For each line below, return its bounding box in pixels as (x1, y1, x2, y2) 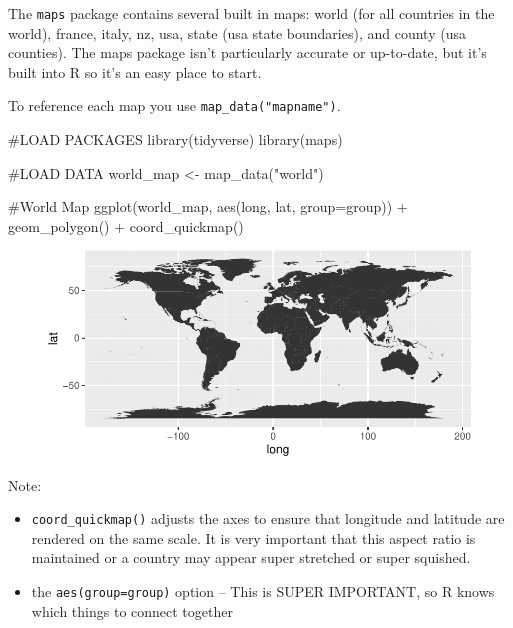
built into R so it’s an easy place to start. (8, 61, 262, 82)
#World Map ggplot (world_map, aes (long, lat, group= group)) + (8, 196, 408, 217)
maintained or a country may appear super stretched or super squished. (31, 547, 471, 568)
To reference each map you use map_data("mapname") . (8, 95, 341, 116)
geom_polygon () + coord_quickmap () (8, 215, 244, 236)
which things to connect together (31, 600, 233, 621)
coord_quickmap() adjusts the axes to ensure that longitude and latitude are (31, 508, 505, 529)
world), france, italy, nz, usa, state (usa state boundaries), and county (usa (8, 22, 466, 43)
